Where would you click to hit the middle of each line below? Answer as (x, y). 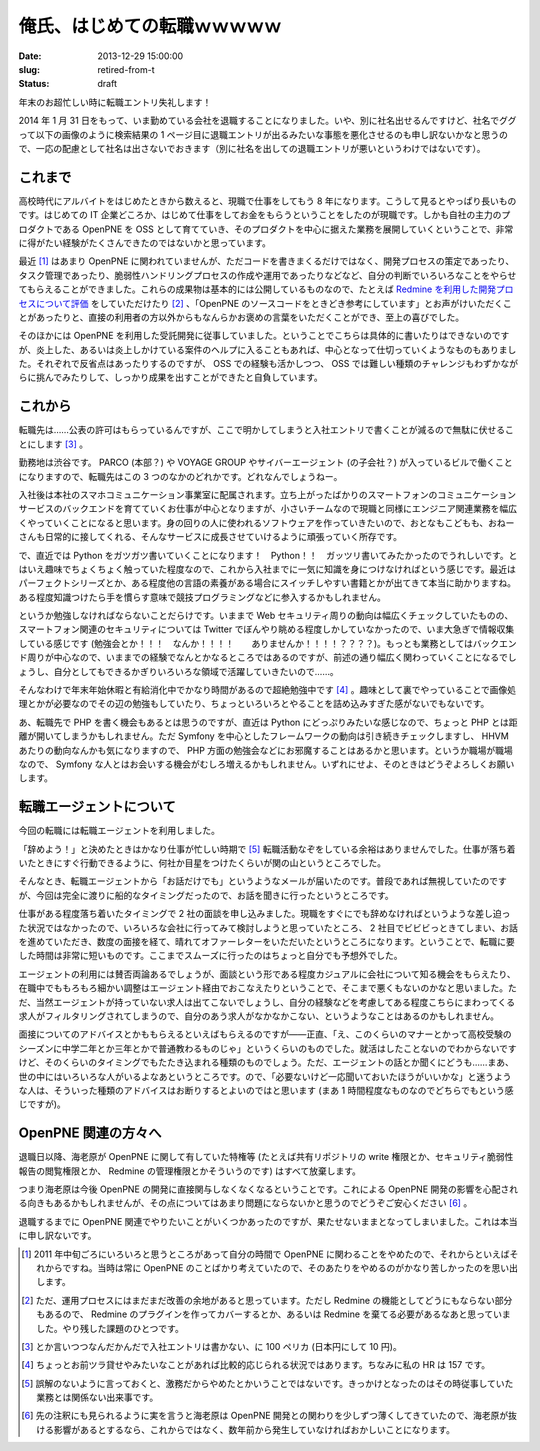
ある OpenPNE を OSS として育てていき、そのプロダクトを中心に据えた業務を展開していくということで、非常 (287, 229)
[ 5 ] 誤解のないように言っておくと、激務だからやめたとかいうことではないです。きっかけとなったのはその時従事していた (267, 1383)
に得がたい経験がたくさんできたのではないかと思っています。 (145, 242)
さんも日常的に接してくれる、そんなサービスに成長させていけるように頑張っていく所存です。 (210, 537)
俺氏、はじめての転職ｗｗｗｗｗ (150, 26)
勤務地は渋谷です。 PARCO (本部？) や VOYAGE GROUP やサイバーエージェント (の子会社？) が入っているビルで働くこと (266, 462)
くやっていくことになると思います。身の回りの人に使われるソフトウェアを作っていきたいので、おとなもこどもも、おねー (266, 522)
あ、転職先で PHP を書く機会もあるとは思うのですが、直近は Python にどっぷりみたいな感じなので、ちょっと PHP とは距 (268, 722)
